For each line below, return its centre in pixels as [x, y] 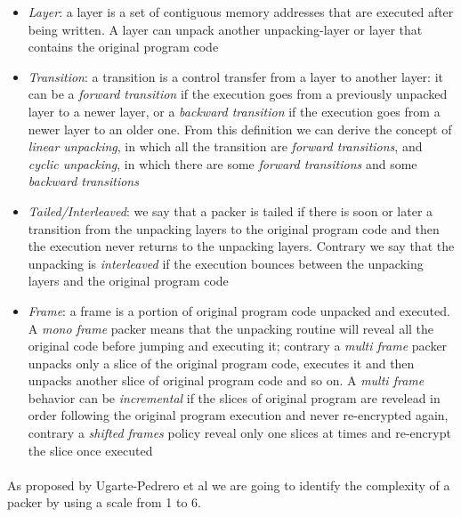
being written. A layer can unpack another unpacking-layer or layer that [225, 29]
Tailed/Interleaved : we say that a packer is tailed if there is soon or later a [230, 210]
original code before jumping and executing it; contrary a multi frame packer [238, 346]
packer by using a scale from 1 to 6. [104, 502]
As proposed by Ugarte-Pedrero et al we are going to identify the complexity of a [229, 485]
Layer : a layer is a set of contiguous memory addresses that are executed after [241, 12]
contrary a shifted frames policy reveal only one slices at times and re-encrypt [239, 433]
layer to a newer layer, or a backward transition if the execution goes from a [234, 111]
